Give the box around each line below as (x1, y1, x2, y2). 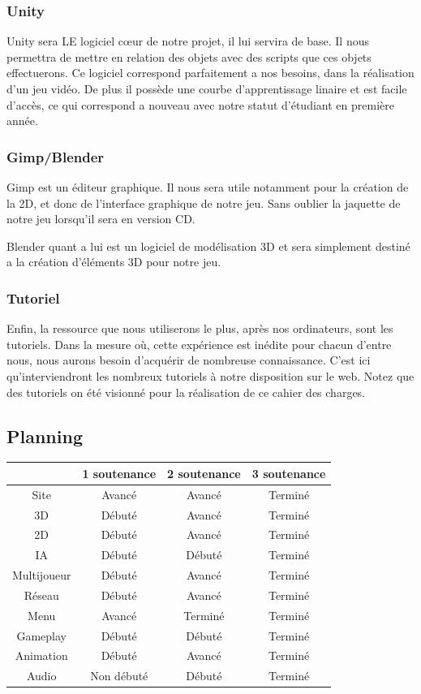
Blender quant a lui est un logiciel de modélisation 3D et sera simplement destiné (6, 237, 410, 254)
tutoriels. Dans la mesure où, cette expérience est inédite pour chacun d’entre (6, 335, 392, 352)
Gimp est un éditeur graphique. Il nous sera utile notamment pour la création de (6, 179, 409, 195)
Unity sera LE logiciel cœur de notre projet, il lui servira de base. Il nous (6, 32, 369, 50)
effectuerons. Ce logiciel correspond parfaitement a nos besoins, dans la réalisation (6, 64, 415, 81)
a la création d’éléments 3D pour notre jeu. (6, 253, 221, 270)
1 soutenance (82, 464, 157, 481)
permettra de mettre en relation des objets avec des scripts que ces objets (6, 48, 372, 65)
